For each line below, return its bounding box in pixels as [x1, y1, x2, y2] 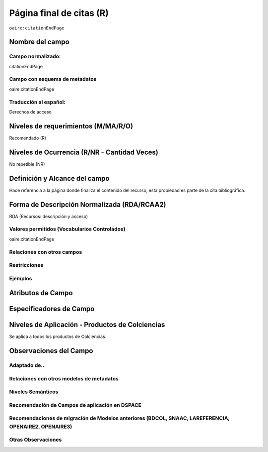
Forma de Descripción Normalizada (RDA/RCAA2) [9, 200, 166, 209]
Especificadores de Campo [9, 305, 95, 313]
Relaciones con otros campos [9, 248, 82, 255]
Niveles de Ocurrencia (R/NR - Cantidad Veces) [9, 148, 158, 156]
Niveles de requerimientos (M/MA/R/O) [9, 122, 134, 130]
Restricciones [9, 262, 44, 269]
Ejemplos [9, 275, 32, 282]
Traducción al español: [9, 99, 66, 106]
